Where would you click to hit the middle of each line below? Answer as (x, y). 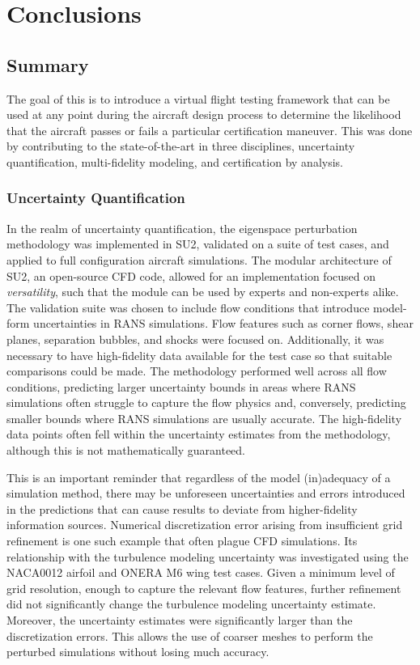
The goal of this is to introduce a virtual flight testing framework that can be (198, 98)
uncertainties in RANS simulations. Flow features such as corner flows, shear (223, 323)
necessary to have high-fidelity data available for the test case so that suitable (199, 355)
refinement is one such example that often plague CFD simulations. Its (182, 541)
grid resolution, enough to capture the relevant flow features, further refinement (204, 588)
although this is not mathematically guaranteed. (126, 450)
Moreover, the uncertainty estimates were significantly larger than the (180, 620)
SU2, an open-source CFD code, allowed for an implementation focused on (191, 275)
